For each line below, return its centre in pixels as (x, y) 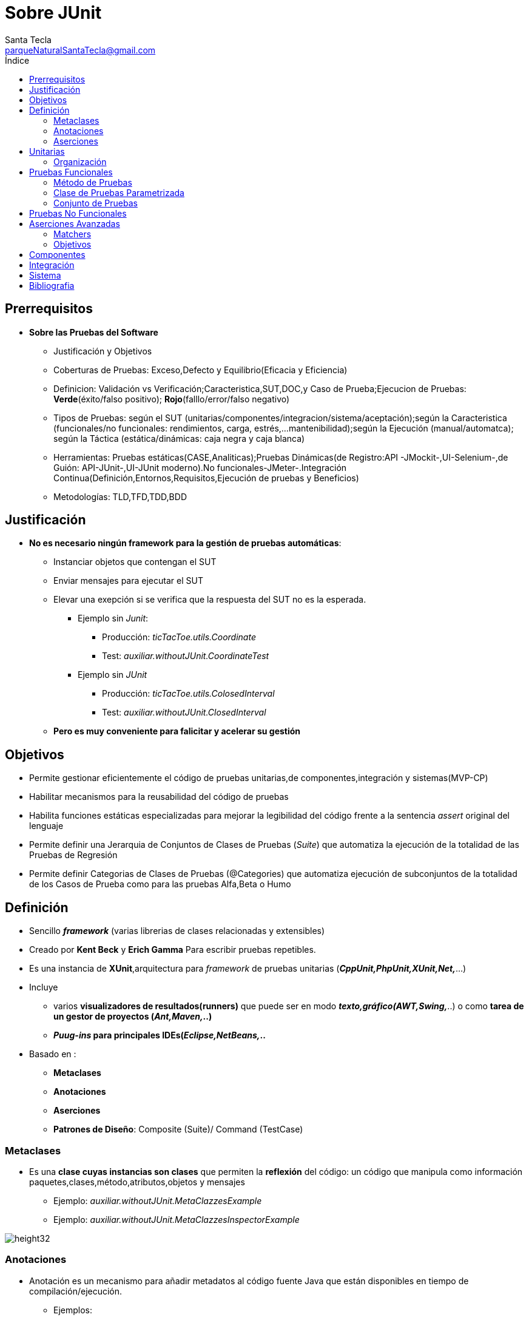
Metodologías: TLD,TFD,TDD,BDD (120, 496)
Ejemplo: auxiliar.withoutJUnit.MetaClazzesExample (158, 1200)
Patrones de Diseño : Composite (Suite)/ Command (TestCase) (178, 1129)
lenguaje (46, 826)
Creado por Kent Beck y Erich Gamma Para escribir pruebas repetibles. (173, 950)
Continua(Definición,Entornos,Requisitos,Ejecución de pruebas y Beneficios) (206, 478)
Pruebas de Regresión (73, 855)
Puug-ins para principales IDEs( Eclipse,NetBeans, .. (160, 1035)
